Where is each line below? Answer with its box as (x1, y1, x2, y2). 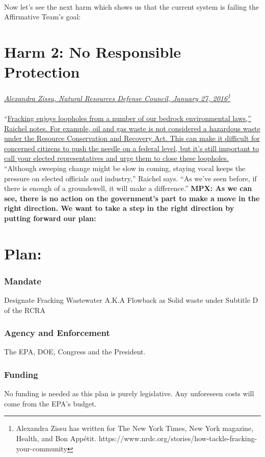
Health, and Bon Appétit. (16, 433, 97, 444)
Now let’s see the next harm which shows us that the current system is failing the (4, 1, 259, 12)
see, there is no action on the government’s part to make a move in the (4, 193, 260, 203)
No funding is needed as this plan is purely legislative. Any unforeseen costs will (4, 388, 254, 399)
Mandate (4, 274, 41, 287)
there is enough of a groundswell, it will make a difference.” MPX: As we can (4, 183, 252, 194)
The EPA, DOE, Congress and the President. (4, 346, 146, 357)
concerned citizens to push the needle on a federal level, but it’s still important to (4, 142, 259, 153)
